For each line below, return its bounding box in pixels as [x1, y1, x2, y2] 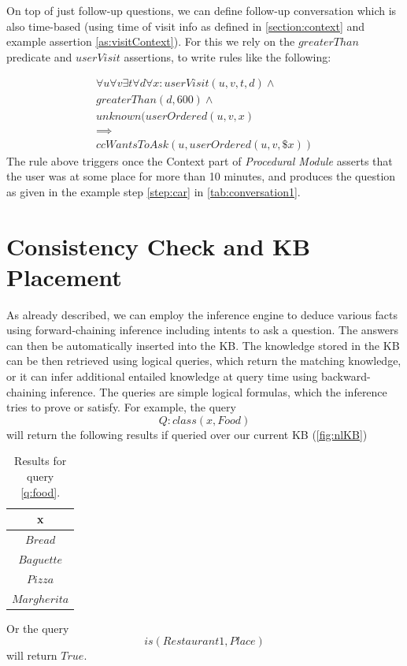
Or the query [6, 619, 69, 636]
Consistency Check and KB [6, 229, 311, 262]
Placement [6, 260, 122, 292]
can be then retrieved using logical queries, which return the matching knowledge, [6, 352, 401, 369]
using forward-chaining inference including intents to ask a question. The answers [6, 322, 399, 338]
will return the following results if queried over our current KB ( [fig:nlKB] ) [6, 426, 368, 442]
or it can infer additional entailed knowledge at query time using [6, 368, 318, 384]
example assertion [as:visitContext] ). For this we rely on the [6, 33, 295, 50]
